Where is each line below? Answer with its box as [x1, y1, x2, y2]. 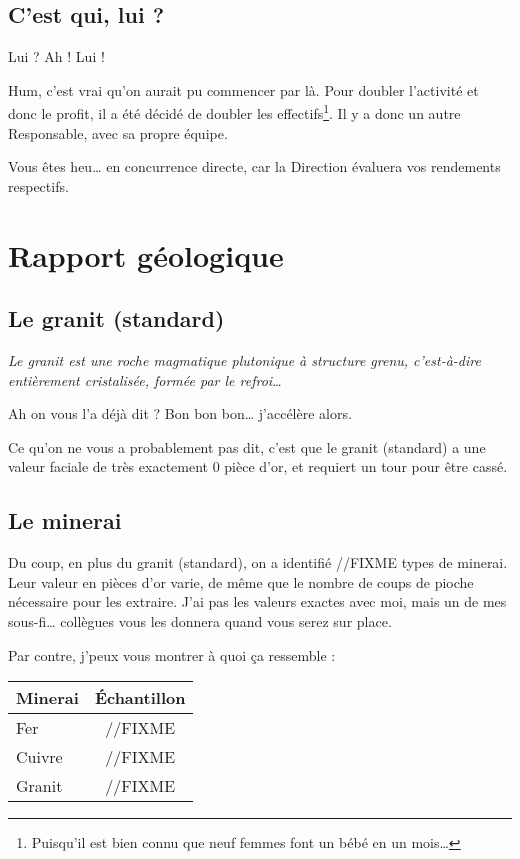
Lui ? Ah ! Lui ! [8, 46, 105, 67]
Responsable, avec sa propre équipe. [8, 122, 228, 143]
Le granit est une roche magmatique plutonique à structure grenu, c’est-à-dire [8, 350, 481, 370]
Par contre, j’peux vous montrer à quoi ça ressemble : [8, 644, 336, 665]
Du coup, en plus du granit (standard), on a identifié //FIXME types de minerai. [8, 552, 508, 573]
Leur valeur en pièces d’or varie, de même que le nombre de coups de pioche [8, 571, 474, 592]
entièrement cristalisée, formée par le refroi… [8, 369, 282, 390]
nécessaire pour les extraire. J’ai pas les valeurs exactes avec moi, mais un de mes [8, 591, 507, 612]
